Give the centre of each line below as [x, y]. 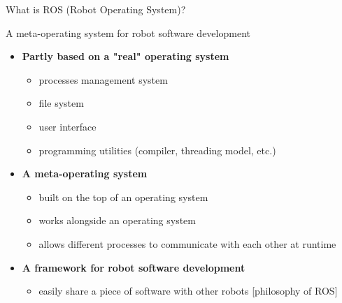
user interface [67, 126]
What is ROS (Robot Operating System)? [96, 9]
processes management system [103, 79]
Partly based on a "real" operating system [126, 56]
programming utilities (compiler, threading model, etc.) [157, 150]
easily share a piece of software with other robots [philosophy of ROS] [188, 291]
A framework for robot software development [134, 267]
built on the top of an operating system [123, 197]
